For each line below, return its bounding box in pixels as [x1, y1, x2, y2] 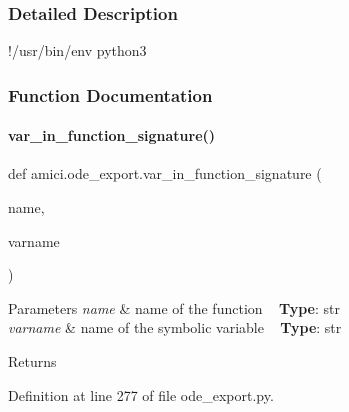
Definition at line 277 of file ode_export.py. [8, 384, 274, 405]
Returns [8, 351, 57, 372]
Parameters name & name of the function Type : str [8, 297, 340, 318]
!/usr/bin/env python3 [8, 40, 147, 61]
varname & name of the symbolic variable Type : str [8, 317, 342, 338]
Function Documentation [8, 82, 213, 107]
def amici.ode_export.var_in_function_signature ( [8, 163, 322, 184]
